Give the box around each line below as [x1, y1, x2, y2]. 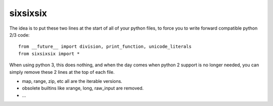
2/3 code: [9, 32, 30, 38]
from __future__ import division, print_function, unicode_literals [18, 44, 192, 50]
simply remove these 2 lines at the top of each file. [9, 69, 115, 75]
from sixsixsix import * [18, 51, 80, 56]
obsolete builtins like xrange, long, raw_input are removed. [22, 85, 144, 91]
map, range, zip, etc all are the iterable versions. [22, 78, 122, 84]
